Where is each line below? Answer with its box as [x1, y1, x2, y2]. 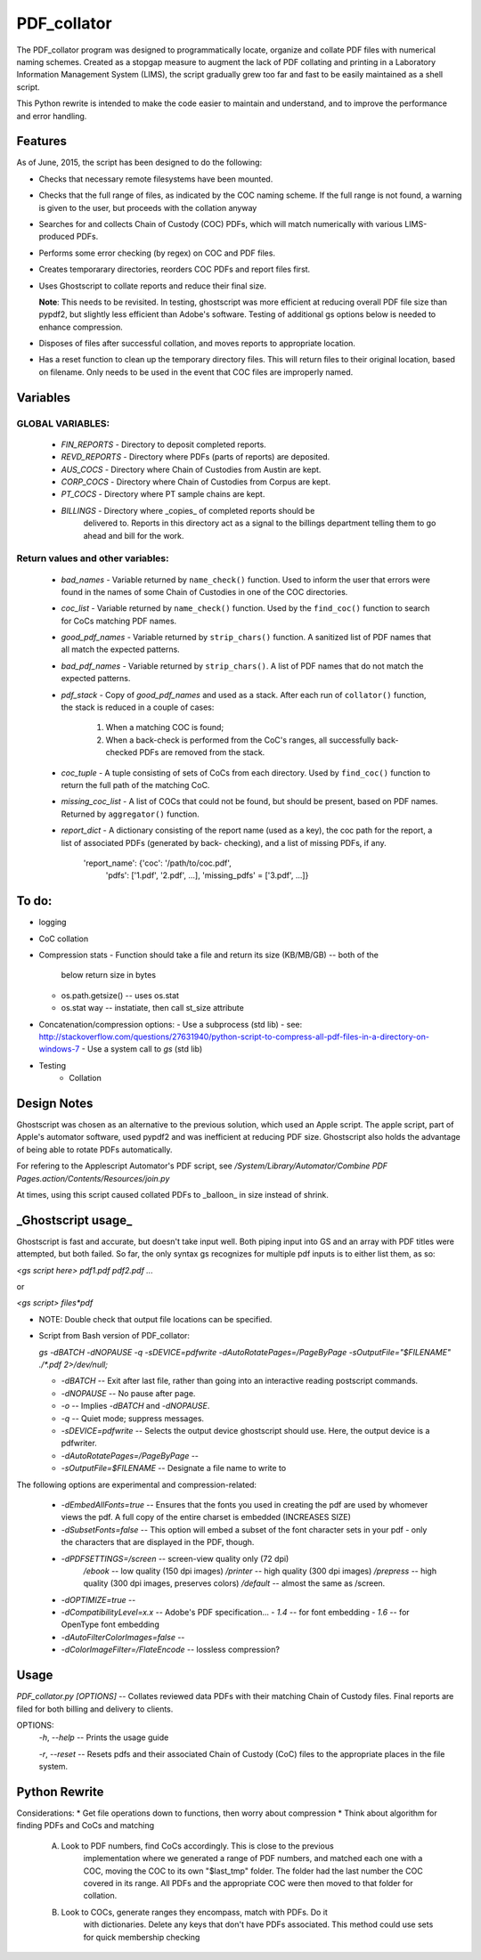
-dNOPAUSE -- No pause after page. [61, 1387, 196, 1398]
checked [105, 747, 138, 758]
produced [38, 232, 75, 242]
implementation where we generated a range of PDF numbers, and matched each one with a [83, 1853, 423, 1864]
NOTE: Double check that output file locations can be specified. [38, 1313, 273, 1324]
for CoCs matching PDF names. [61, 615, 177, 626]
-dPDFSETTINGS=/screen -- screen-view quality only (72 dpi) [61, 1553, 289, 1564]
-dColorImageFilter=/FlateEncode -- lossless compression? [61, 1644, 281, 1655]
